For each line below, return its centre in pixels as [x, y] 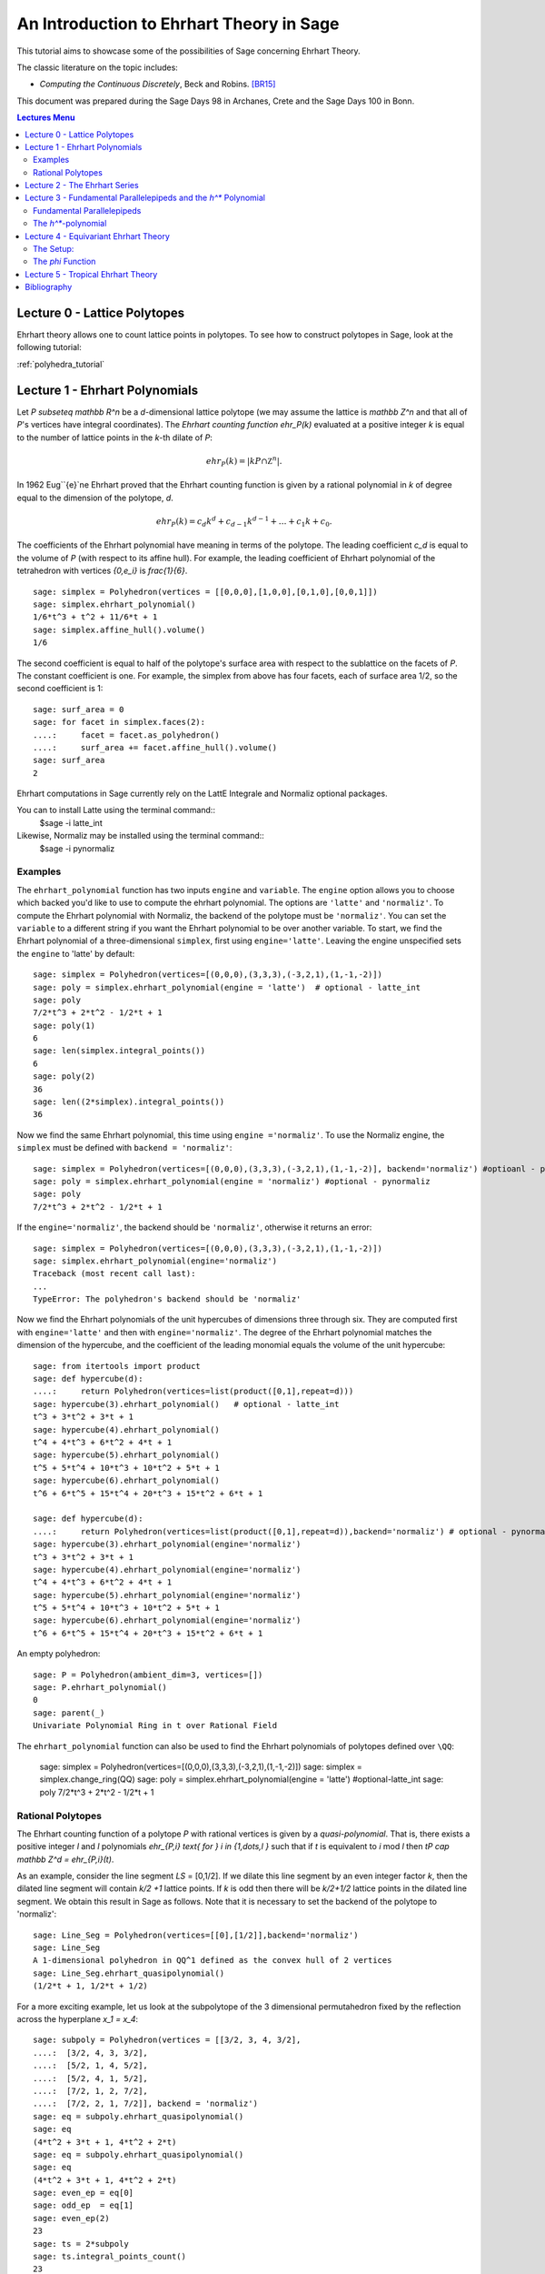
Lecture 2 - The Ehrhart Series [82, 186]
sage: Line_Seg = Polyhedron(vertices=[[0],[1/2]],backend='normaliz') [196, 1935]
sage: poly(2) [64, 1077]
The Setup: [54, 249]
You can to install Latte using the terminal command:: [116, 810]
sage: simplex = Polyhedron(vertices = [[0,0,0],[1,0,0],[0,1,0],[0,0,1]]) [205, 592]
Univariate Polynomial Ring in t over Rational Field [155, 1726]
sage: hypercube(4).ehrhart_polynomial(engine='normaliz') [167, 1570]
